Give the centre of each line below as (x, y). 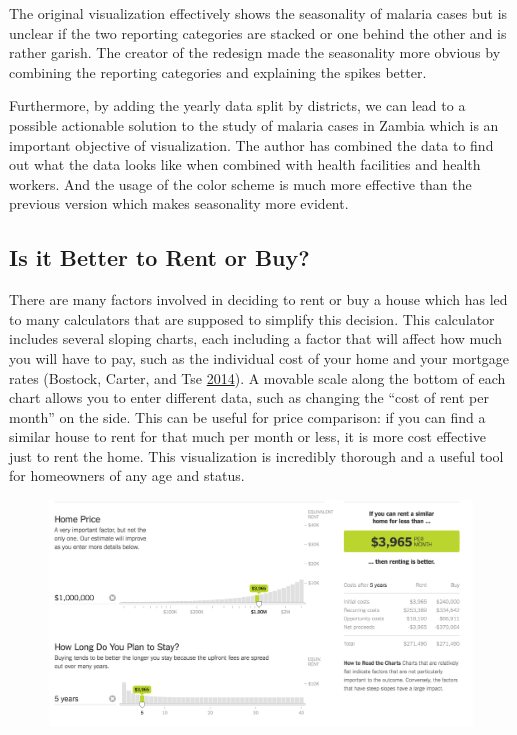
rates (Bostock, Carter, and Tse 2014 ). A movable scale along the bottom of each (257, 377)
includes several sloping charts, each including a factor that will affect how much (256, 338)
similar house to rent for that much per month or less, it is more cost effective (248, 436)
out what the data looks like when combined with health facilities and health (245, 164)
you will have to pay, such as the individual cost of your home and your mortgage (259, 357)
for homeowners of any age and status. (127, 475)
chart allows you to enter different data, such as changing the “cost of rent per (249, 397)
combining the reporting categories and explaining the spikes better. (218, 71)
